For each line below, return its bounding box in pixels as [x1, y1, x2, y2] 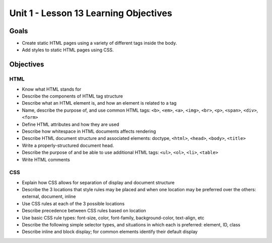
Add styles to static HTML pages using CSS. [22, 47, 114, 53]
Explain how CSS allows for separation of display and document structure [22, 179, 175, 186]
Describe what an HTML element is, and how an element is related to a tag [22, 100, 177, 106]
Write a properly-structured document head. [22, 142, 114, 148]
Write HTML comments [22, 156, 70, 163]
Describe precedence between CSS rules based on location [22, 208, 146, 214]
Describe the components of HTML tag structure [22, 93, 123, 99]
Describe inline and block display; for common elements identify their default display [22, 229, 198, 235]
